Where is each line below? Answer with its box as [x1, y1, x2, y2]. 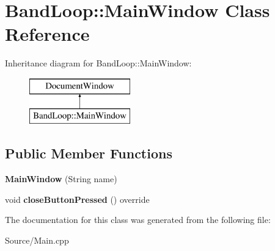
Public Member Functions [5, 144, 172, 163]
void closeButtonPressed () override [5, 193, 150, 205]
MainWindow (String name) [5, 172, 117, 185]
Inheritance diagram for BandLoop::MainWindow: [5, 57, 192, 69]
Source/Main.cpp [5, 234, 69, 247]
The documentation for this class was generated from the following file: [5, 213, 271, 226]
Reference [5, 21, 90, 46]
